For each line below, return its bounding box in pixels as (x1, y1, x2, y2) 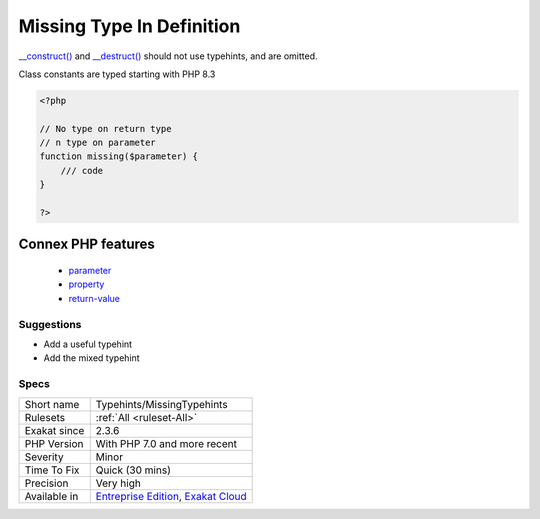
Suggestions (18, 317, 82, 331)
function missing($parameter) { (39, 151, 199, 162)
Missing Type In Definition (18, 15, 241, 37)
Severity (24, 450, 64, 464)
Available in (24, 489, 79, 503)
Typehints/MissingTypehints (95, 397, 229, 411)
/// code (60, 165, 104, 176)
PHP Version (24, 436, 84, 450)
